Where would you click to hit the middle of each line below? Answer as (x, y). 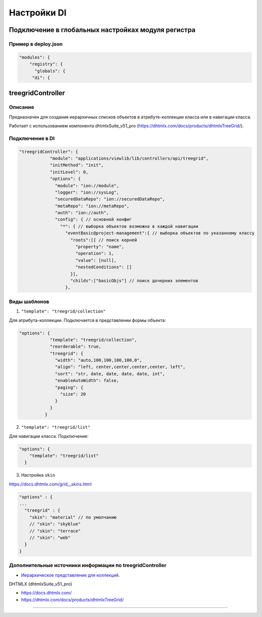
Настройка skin (38, 475)
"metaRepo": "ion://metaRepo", (92, 206)
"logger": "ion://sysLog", (87, 192)
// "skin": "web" (50, 538)
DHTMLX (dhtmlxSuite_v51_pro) (41, 584)
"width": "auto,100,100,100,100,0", (99, 360)
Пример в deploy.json (36, 44)
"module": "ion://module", (87, 185)
